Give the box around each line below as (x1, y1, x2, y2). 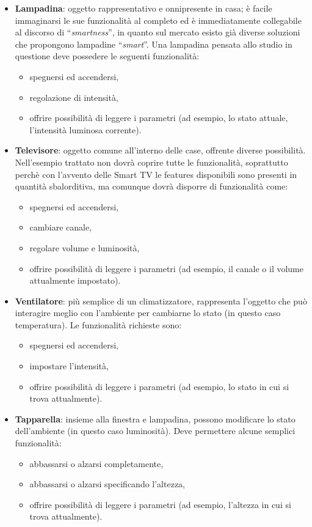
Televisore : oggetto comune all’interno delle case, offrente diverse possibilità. (15, 144, 306, 157)
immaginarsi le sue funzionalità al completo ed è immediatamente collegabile (15, 13, 302, 26)
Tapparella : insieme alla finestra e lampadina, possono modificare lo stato (15, 412, 296, 425)
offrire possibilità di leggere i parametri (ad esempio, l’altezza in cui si (29, 498, 291, 510)
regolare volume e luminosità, (29, 241, 140, 254)
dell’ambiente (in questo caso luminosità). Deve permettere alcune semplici (15, 424, 296, 437)
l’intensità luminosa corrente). (29, 123, 142, 136)
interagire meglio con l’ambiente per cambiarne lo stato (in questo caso (15, 306, 281, 319)
